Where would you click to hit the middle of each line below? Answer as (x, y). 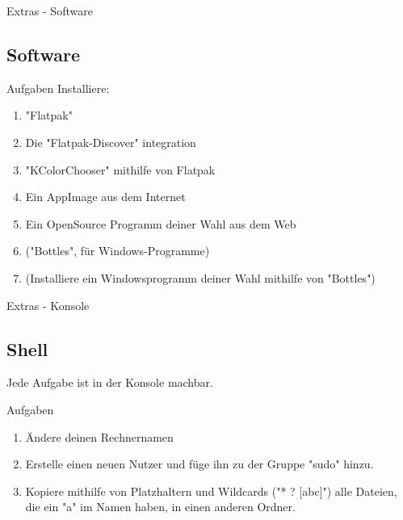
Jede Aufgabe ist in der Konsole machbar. (110, 382)
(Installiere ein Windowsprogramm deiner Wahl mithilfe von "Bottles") (200, 277)
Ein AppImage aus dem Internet (105, 197)
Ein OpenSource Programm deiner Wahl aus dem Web (161, 223)
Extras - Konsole (48, 305)
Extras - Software (50, 10)
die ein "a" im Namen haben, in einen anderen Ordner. (160, 507)
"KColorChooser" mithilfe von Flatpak (120, 169)
